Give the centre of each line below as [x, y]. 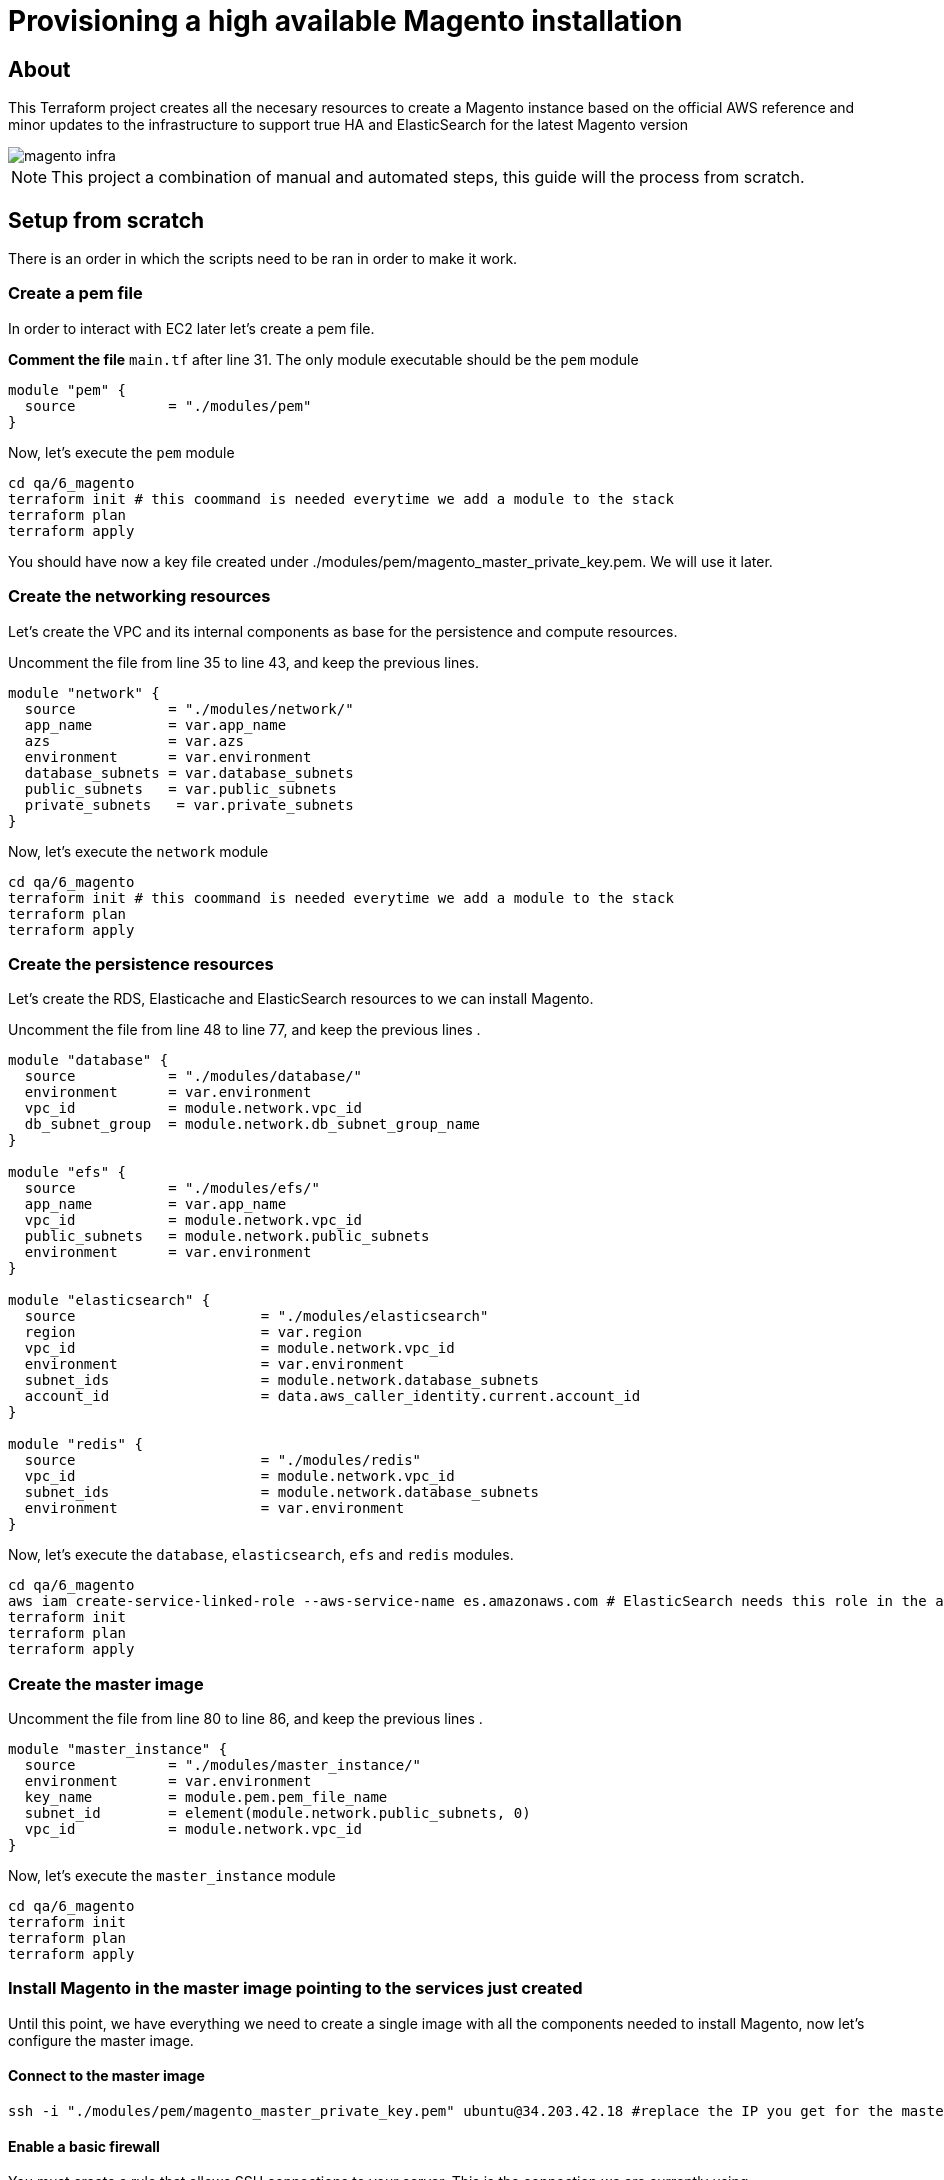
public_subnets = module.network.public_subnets [227, 1236]
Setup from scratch [106, 220]
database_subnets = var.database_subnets [189, 772]
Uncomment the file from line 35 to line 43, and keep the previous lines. [243, 662]
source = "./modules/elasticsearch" [256, 1316]
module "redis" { [75, 1444]
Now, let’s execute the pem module [121, 452]
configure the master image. [101, 2040]
